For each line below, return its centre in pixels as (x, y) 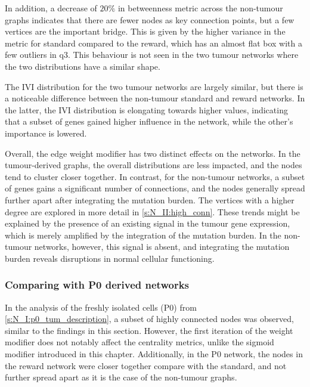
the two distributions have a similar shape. (83, 66)
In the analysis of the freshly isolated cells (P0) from (101, 307)
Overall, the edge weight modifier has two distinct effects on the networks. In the (153, 153)
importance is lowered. (46, 133)
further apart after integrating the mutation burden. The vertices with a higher (150, 199)
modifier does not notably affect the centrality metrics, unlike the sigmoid (139, 342)
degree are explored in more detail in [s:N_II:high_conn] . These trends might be (152, 211)
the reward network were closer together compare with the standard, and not (146, 365)
